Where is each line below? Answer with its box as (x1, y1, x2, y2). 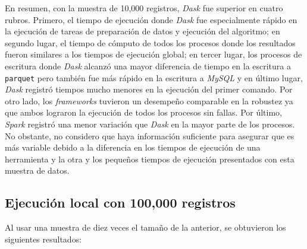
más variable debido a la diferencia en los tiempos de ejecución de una (5, 141, 261, 154)
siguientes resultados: (5, 232, 82, 245)
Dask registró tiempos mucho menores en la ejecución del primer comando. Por (5, 83, 293, 95)
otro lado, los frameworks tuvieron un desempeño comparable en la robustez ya (5, 94, 293, 107)
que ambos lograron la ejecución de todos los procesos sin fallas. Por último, (5, 106, 282, 119)
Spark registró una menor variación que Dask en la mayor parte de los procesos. (5, 118, 295, 130)
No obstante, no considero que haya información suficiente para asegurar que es (5, 129, 295, 142)
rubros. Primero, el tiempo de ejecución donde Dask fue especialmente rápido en (5, 13, 297, 25)
